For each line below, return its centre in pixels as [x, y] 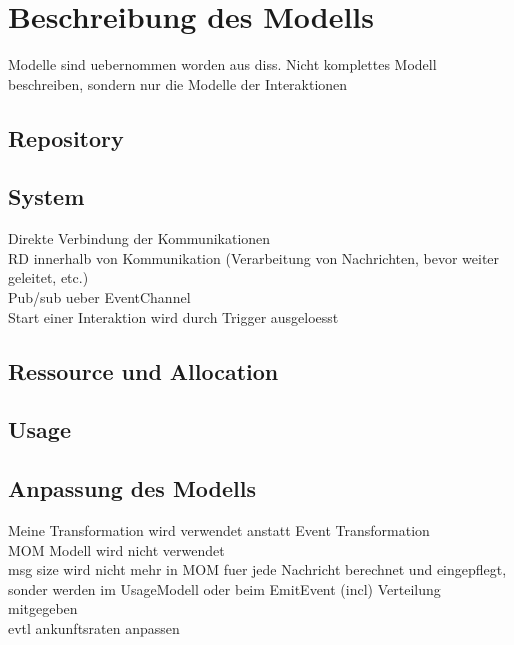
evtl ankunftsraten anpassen [94, 628]
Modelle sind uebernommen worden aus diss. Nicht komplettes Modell [222, 64]
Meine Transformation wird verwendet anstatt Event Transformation [219, 530]
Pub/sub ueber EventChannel [99, 297]
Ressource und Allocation [143, 370]
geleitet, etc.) [48, 277]
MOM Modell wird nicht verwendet [116, 549]
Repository [66, 137]
